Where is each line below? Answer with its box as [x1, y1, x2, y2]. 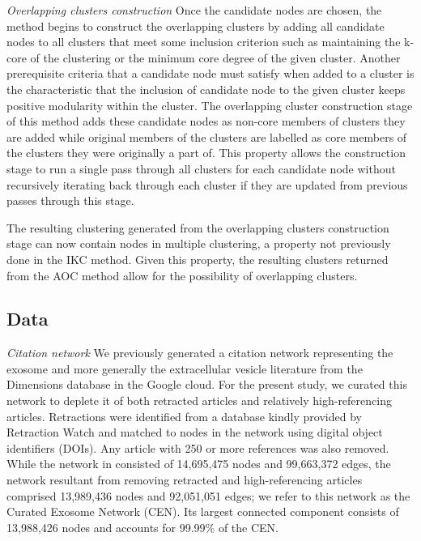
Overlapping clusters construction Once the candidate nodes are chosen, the [6, 2, 382, 18]
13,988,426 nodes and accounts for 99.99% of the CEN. [6, 518, 279, 535]
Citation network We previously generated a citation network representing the [6, 344, 393, 361]
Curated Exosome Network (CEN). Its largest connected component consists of [6, 503, 399, 520]
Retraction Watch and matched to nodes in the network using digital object [6, 424, 383, 441]
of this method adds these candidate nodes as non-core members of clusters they [6, 113, 406, 130]
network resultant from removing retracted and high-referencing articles [6, 471, 363, 488]
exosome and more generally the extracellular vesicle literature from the [6, 360, 363, 377]
